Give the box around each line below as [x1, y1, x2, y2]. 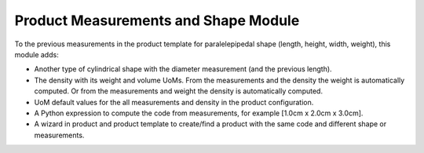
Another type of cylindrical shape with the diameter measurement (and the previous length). [34, 64, 333, 74]
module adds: [14, 49, 59, 59]
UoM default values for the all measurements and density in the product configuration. [34, 97, 314, 107]
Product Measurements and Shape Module [14, 12, 300, 29]
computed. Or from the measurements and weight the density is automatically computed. [34, 86, 323, 96]
